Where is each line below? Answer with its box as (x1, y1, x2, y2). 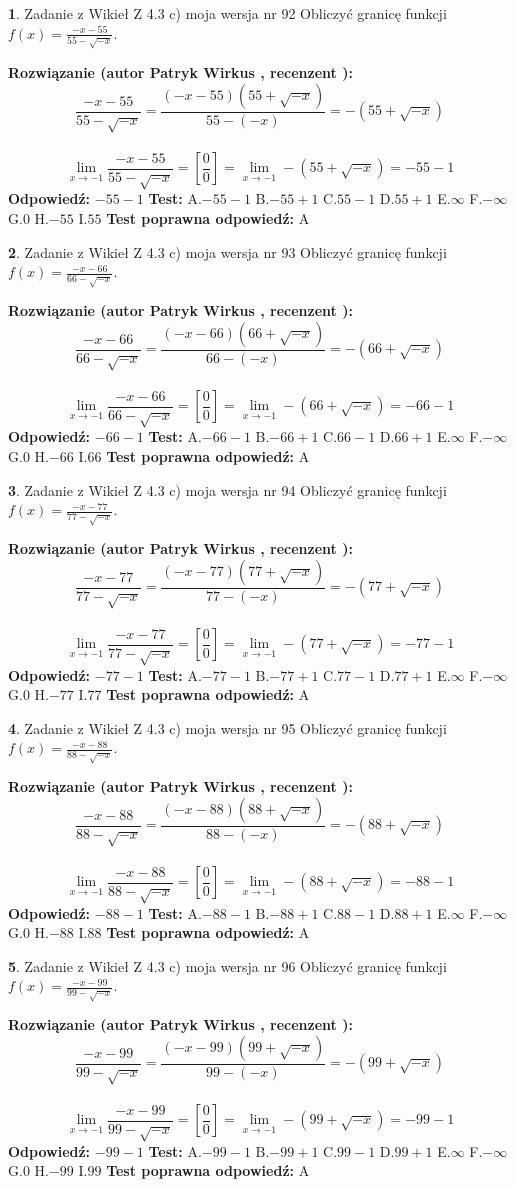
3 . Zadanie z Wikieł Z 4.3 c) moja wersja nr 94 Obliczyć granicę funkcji (8, 479, 447, 500)
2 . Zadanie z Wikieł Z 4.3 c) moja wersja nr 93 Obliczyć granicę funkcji (8, 241, 447, 262)
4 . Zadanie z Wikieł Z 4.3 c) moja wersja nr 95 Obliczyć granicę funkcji (8, 717, 447, 738)
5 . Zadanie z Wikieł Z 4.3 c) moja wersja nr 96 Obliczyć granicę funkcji (8, 955, 447, 976)
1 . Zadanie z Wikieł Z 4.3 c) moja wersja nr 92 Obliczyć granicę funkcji (8, 3, 447, 23)
